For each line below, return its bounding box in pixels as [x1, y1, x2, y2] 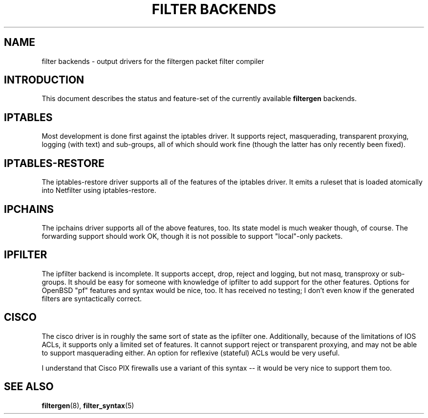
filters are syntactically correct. [42, 294, 142, 303]
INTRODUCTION [4, 74, 85, 86]
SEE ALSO [4, 380, 54, 393]
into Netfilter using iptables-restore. [42, 186, 156, 195]
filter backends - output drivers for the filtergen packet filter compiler [42, 57, 264, 65]
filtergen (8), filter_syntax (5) [42, 401, 134, 410]
